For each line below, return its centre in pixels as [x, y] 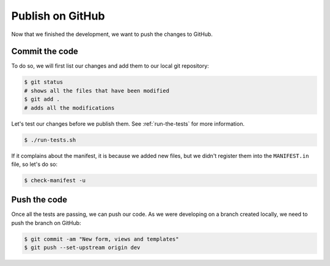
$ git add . [42, 99]
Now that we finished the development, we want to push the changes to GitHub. [112, 34]
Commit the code [45, 52]
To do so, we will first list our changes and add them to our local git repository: [110, 66]
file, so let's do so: [35, 164]
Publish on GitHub [58, 16]
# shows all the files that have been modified [97, 91]
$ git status [44, 82]
